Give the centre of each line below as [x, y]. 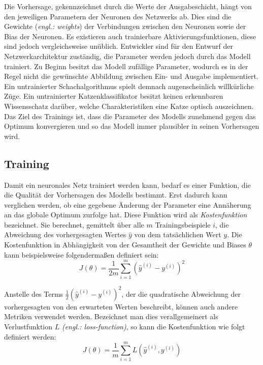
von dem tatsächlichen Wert [178, 234]
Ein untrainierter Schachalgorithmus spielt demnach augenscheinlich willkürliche [129, 86]
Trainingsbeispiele [183, 224]
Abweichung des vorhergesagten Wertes [65, 234]
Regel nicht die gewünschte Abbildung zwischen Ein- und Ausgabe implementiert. [131, 76]
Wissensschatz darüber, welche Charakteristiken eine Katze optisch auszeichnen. [129, 106]
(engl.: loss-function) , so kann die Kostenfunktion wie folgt [153, 327]
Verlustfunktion [28, 327]
